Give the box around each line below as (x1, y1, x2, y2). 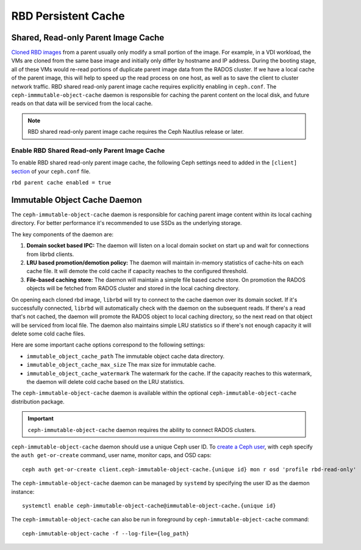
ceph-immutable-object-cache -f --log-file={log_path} (22, 530, 190, 537)
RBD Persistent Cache (11, 9, 125, 23)
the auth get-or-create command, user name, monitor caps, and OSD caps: (11, 452, 212, 459)
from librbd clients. (26, 251, 74, 258)
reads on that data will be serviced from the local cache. (11, 100, 153, 107)
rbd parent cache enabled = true (11, 179, 112, 186)
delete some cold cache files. (11, 330, 85, 337)
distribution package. (11, 398, 65, 405)
